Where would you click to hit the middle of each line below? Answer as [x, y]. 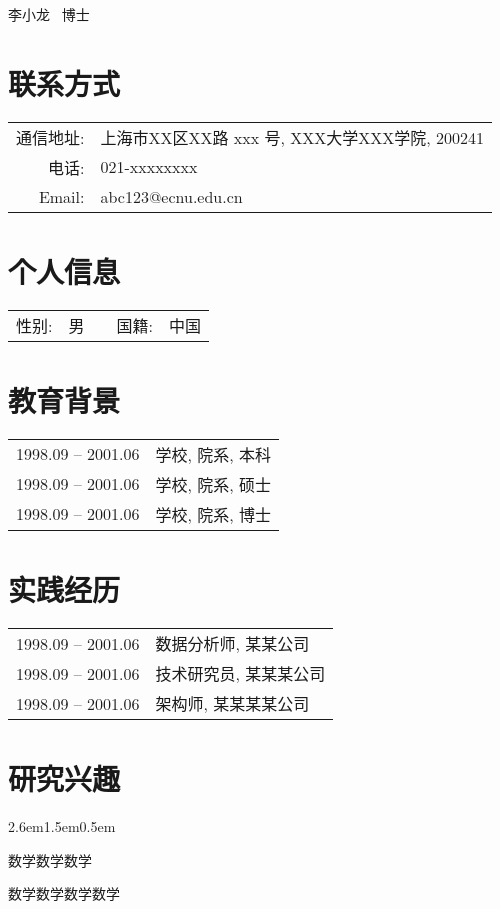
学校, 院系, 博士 [213, 514]
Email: [61, 196]
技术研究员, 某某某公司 [240, 674]
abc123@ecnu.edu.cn [171, 196]
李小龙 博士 [49, 14]
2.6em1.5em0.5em [62, 826]
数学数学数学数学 [64, 893]
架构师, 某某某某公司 [232, 704]
